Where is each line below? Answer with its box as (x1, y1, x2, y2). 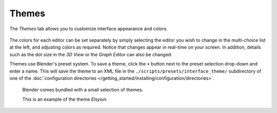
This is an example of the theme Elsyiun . (22, 96, 108, 102)
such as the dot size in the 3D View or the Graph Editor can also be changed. (9, 51, 172, 57)
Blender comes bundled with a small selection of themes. (22, 87, 144, 93)
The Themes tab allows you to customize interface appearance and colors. (9, 26, 168, 32)
